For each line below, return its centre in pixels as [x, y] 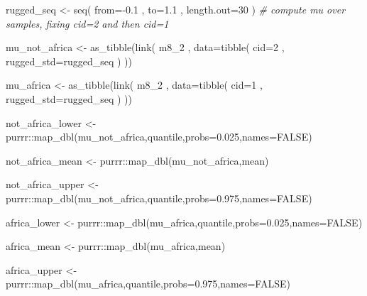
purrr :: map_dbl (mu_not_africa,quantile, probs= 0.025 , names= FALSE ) [159, 137]
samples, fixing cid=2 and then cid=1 [87, 23]
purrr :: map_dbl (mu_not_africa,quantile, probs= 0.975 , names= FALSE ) [159, 198]
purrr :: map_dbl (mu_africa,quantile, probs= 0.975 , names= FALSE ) [148, 284]
